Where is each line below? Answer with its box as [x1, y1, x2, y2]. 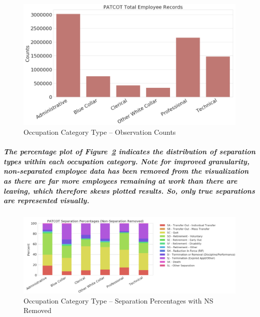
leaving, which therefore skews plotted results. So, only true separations [3, 185, 255, 196]
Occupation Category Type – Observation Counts [23, 127, 176, 137]
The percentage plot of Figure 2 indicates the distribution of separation [3, 146, 255, 157]
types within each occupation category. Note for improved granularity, [3, 156, 249, 166]
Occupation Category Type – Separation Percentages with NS [23, 295, 213, 306]
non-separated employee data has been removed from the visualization [3, 166, 249, 176]
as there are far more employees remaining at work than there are [3, 175, 237, 186]
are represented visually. [3, 195, 89, 206]
